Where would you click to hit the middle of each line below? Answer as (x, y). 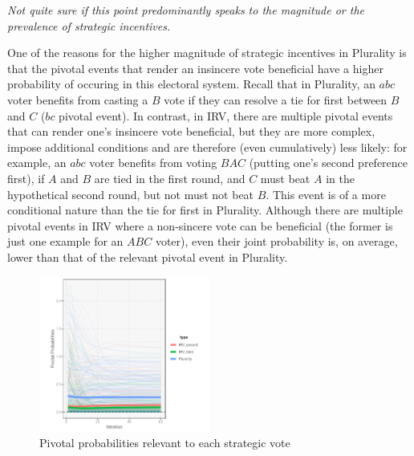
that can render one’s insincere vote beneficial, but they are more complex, (191, 131)
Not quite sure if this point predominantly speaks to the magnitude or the (186, 10)
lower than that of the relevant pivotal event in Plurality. (148, 256)
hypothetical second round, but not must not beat (131, 194)
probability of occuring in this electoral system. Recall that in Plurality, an (191, 84)
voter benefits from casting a (78, 99)
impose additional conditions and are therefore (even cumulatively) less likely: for (207, 147)
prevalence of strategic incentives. (89, 25)
